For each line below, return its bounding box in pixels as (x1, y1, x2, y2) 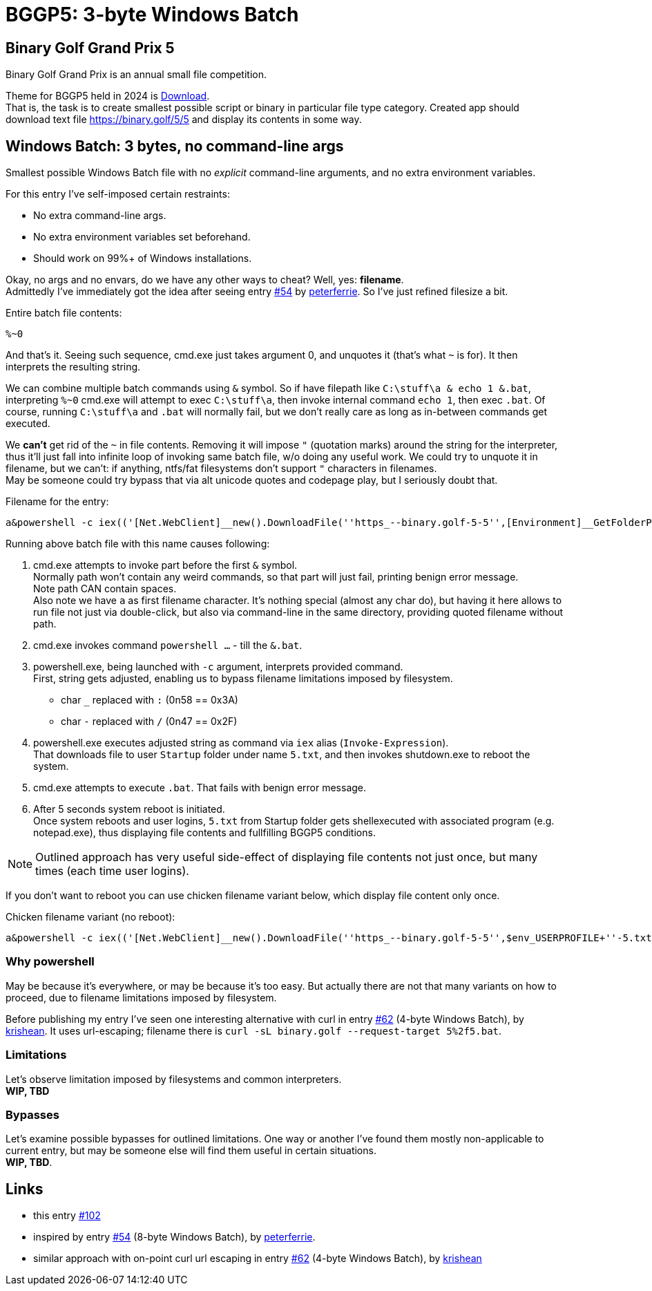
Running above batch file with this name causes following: (6, 538, 270, 550)
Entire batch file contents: (6, 307, 122, 319)
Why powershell (6, 954, 95, 969)
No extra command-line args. (33, 209, 166, 222)
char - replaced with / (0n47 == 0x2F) (61, 715, 238, 728)
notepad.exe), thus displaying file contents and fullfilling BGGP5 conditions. (33, 827, 376, 839)
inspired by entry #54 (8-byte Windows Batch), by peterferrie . (33, 1231, 316, 1243)
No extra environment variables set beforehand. (33, 231, 251, 243)
